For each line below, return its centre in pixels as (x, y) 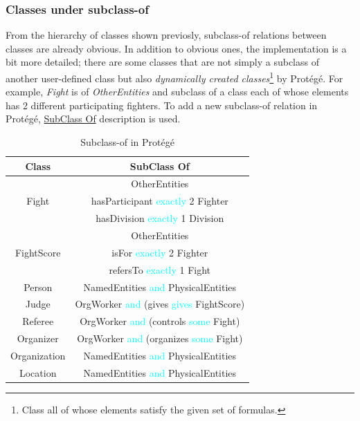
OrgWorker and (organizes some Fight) (160, 338)
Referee (38, 321)
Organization (38, 355)
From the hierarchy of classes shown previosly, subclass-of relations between (166, 35)
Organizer (38, 338)
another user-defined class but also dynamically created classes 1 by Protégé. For (174, 77)
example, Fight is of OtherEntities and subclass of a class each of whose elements (177, 92)
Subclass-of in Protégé (127, 142)
